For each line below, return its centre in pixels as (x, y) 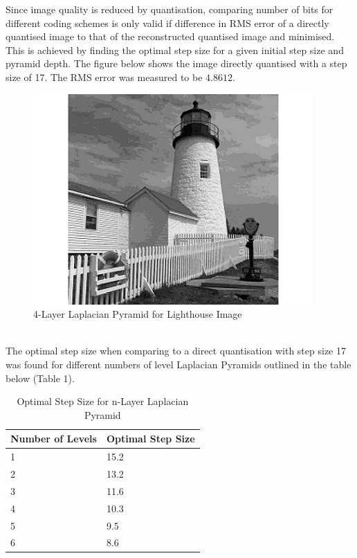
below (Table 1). (40, 378)
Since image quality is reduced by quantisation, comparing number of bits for (170, 9)
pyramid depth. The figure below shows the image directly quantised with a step (176, 63)
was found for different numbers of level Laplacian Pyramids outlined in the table (178, 364)
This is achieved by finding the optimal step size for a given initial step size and (175, 49)
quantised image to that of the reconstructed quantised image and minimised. (170, 36)
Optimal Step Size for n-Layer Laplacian (103, 401)
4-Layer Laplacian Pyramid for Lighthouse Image (138, 314)
